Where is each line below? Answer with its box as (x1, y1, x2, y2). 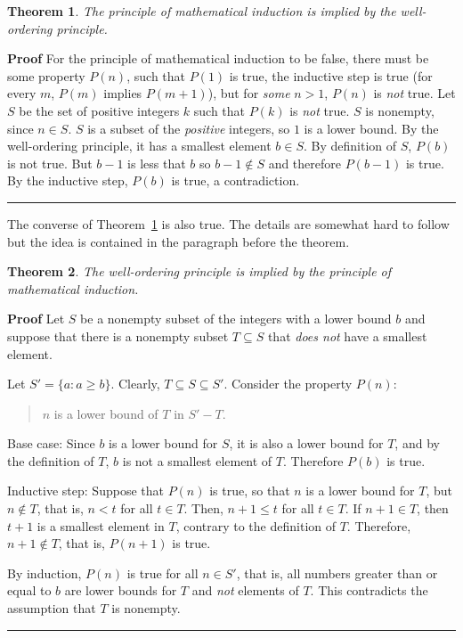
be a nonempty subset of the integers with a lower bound (80, 309, 392, 328)
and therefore (268, 153, 341, 172)
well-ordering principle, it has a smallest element (7, 136, 272, 155)
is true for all (126, 563, 199, 582)
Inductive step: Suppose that (7, 481, 164, 500)
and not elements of (191, 581, 299, 600)
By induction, (7, 563, 82, 582)
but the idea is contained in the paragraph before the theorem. (7, 232, 350, 250)
